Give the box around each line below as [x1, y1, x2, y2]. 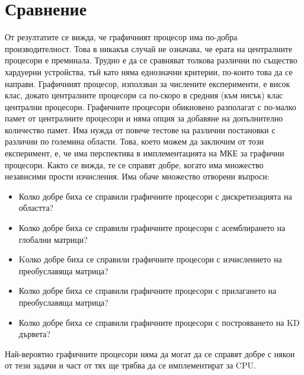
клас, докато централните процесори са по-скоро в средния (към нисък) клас [5, 89, 283, 101]
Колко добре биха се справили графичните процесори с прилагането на [18, 284, 277, 297]
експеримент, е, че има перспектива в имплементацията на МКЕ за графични [5, 147, 284, 159]
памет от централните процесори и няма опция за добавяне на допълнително [5, 112, 283, 124]
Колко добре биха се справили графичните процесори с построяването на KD [18, 316, 300, 328]
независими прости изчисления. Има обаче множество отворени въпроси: [5, 170, 270, 182]
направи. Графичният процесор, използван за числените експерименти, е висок [5, 77, 290, 89]
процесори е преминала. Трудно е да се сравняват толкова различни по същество [5, 54, 297, 66]
